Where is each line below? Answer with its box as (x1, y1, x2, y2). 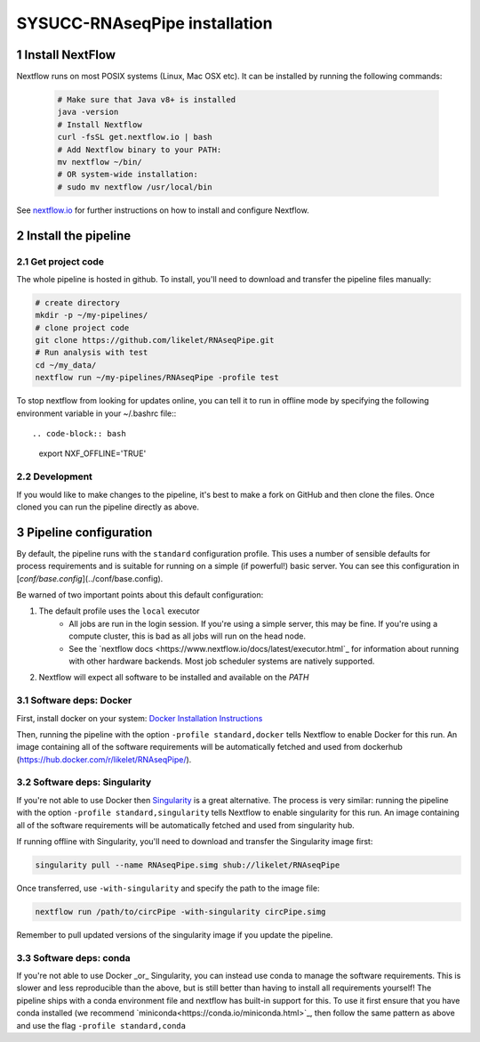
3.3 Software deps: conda (16, 951, 131, 964)
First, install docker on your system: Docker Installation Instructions (16, 712, 263, 723)
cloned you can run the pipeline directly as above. (16, 501, 200, 512)
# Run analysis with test (35, 347, 148, 358)
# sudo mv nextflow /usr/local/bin (57, 182, 212, 191)
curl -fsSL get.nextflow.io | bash (57, 132, 212, 142)
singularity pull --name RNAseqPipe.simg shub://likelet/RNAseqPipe (35, 859, 340, 870)
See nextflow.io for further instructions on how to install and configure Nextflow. (16, 205, 310, 216)
